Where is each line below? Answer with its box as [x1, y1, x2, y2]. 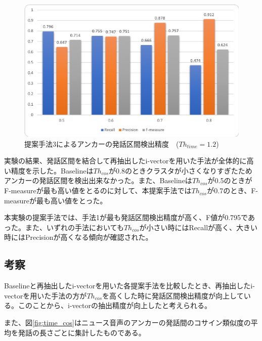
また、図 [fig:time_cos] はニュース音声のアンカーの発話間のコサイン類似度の [4, 317, 251, 328]
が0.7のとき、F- [207, 185, 258, 196]
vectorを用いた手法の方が [4, 290, 87, 301]
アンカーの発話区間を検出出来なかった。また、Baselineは [4, 175, 192, 186]
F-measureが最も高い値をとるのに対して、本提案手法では [4, 185, 192, 196]
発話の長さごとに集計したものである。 [18, 327, 146, 337]
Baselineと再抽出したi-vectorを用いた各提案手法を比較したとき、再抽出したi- [4, 280, 255, 291]
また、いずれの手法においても [25, 222, 124, 232]
